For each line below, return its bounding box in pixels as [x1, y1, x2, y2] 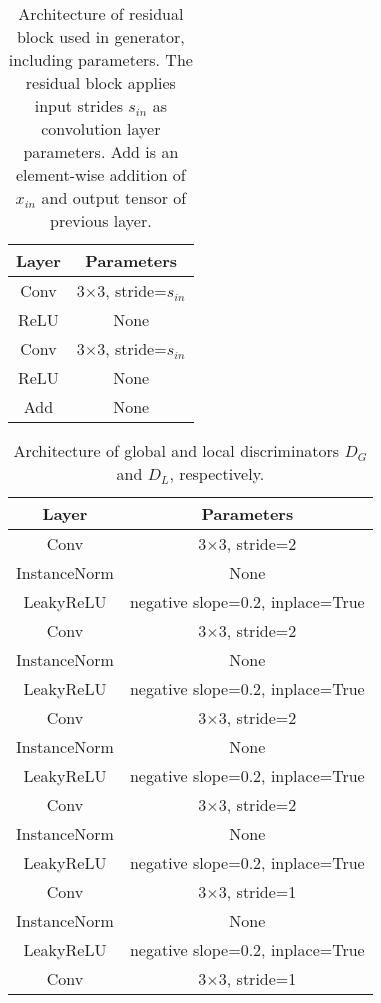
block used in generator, [16, 25, 185, 48]
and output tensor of [41, 186, 187, 209]
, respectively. [169, 462, 265, 485]
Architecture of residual [18, 2, 184, 25]
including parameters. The [8, 48, 193, 71]
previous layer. [50, 209, 152, 232]
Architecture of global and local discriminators [13, 439, 340, 462]
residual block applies [25, 71, 176, 94]
